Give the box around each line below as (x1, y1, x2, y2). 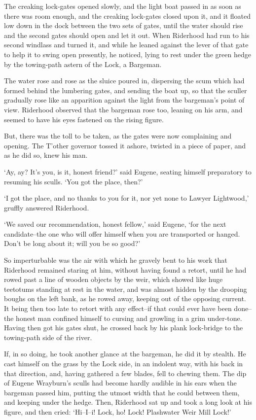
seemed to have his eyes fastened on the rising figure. (4, 114, 164, 124)
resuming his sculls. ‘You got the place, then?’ (4, 176, 143, 186)
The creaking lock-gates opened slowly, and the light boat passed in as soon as (4, 1, 241, 11)
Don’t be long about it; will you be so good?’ (4, 238, 141, 248)
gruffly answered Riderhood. (4, 202, 89, 212)
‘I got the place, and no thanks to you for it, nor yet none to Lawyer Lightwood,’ (4, 193, 249, 203)
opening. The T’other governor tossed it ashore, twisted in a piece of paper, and (4, 140, 246, 150)
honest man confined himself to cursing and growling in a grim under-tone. (16, 313, 242, 323)
